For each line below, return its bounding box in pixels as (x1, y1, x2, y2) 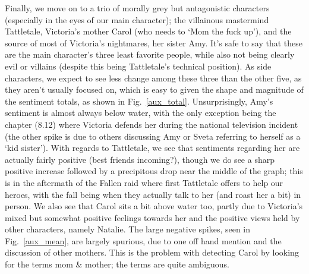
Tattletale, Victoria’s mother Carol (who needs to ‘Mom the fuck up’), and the (5, 25, 292, 37)
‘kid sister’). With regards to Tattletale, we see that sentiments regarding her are (5, 141, 300, 154)
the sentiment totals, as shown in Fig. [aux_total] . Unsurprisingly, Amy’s (5, 95, 273, 107)
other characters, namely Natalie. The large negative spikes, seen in (5, 223, 251, 235)
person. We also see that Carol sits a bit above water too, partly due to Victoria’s (5, 200, 303, 212)
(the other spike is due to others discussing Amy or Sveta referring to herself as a (5, 130, 301, 142)
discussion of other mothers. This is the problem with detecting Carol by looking (5, 246, 299, 259)
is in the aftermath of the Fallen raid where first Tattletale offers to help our (5, 176, 283, 188)
